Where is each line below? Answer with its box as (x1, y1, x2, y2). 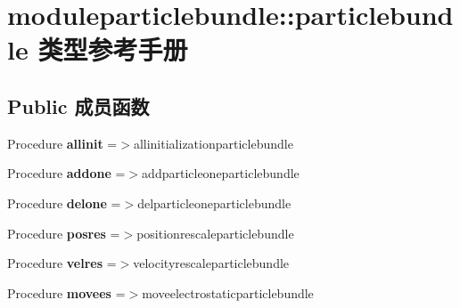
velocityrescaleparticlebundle (133, 254, 290, 272)
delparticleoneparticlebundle (137, 193, 292, 212)
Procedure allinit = (7, 134, 118, 152)
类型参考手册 (37, 31, 188, 68)
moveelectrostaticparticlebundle (142, 283, 314, 302)
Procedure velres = (7, 254, 117, 272)
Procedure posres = (7, 223, 120, 242)
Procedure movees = (7, 283, 126, 302)
